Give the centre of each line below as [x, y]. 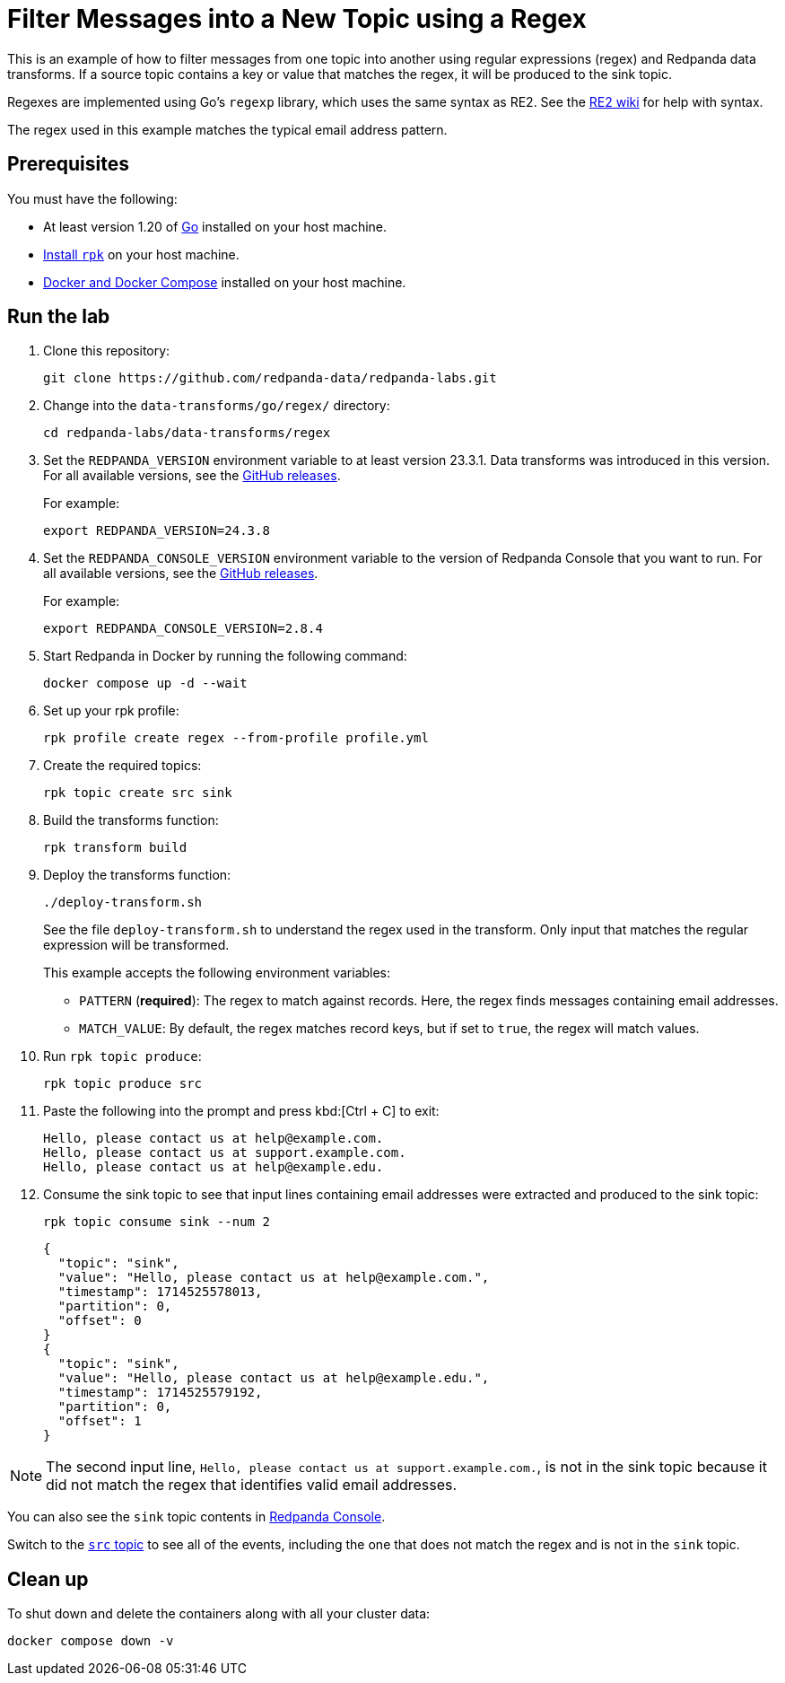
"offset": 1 [100, 1421]
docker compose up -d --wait [145, 684]
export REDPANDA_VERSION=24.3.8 [157, 531]
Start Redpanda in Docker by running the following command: [225, 656]
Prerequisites [68, 164]
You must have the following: [92, 198]
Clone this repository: [107, 351]
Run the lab [59, 317]
